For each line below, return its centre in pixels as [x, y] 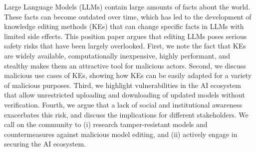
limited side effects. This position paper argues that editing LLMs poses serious [126, 36]
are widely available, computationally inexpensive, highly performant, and [117, 55]
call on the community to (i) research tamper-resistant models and [106, 124]
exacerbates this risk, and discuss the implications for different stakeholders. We [126, 114]
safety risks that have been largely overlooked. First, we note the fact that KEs [125, 46]
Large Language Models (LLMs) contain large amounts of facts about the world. [127, 6]
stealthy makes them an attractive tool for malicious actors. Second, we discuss [125, 65]
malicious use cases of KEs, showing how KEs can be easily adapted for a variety [128, 75]
